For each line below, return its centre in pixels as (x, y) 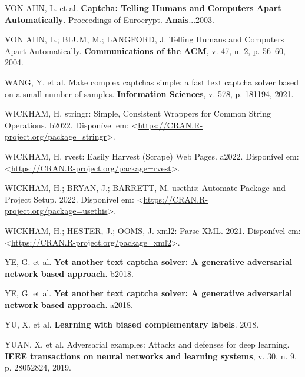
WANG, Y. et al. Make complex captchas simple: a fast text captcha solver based (152, 82)
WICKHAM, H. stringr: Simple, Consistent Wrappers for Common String (138, 113)
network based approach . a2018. (69, 304)
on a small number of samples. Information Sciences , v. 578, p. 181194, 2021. (149, 93)
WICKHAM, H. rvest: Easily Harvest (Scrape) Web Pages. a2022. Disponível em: (152, 156)
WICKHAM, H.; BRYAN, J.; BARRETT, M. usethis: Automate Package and (145, 188)
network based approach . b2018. (69, 273)
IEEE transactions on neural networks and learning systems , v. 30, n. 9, (151, 355)
